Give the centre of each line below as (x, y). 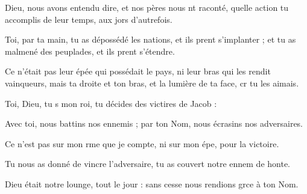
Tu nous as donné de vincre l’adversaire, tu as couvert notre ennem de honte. (147, 164)
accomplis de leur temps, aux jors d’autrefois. (89, 19)
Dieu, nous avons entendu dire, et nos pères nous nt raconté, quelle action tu (147, 7)
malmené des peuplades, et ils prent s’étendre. (90, 51)
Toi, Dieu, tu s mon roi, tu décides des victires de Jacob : (111, 103)
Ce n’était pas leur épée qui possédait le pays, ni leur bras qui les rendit (138, 71)
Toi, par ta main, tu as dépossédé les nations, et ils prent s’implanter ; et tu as (150, 39)
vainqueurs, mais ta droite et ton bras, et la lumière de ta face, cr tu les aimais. (152, 83)
